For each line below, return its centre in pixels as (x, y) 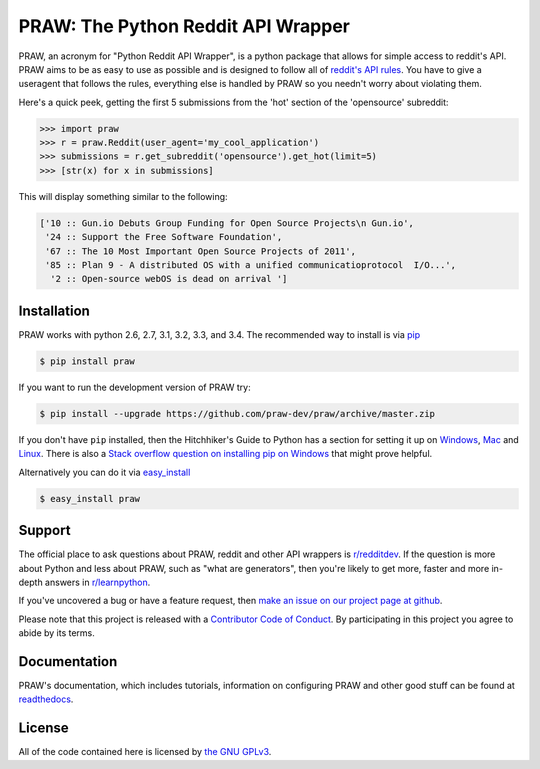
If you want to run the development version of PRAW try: (134, 387)
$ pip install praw (87, 361)
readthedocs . (46, 699)
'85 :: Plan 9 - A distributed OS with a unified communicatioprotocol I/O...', (251, 265)
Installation (54, 310)
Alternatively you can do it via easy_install (104, 472)
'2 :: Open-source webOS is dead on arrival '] (169, 279)
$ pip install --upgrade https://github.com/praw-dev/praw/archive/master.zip (237, 413)
